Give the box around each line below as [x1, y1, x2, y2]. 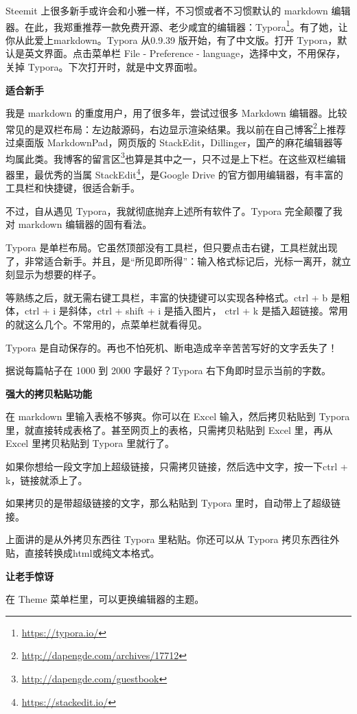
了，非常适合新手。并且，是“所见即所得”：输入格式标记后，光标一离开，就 [5, 253, 342, 268]
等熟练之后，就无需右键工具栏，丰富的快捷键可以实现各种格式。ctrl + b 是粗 [5, 290, 350, 304]
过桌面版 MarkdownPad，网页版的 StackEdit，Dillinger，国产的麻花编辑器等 [5, 135, 343, 150]
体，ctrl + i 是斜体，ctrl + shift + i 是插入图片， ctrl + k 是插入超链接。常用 [5, 303, 348, 318]
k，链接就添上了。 [5, 472, 88, 487]
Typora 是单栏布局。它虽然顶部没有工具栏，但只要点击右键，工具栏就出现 [5, 240, 338, 254]
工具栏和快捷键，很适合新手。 [5, 181, 140, 195]
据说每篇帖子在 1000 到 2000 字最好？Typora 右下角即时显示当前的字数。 [5, 363, 332, 378]
